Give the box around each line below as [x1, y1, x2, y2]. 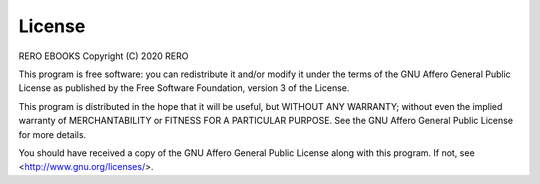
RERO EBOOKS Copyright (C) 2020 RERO [18, 50, 189, 62]
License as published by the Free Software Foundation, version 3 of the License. [18, 82, 350, 94]
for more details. [18, 128, 87, 140]
